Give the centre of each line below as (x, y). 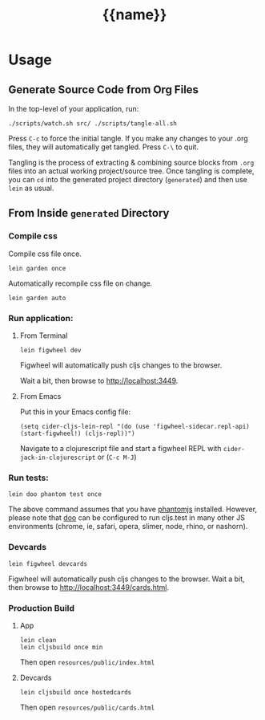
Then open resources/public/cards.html (87, 707)
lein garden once (37, 268)
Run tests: (29, 478)
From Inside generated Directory (89, 213)
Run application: (41, 318)
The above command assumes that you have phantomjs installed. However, (133, 509)
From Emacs (40, 396)
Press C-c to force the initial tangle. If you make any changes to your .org (128, 138)
